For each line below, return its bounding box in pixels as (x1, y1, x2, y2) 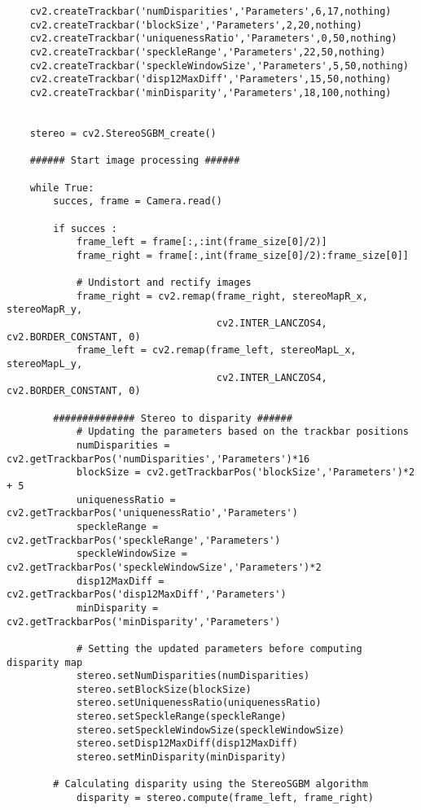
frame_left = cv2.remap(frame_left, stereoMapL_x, (76, 344, 357, 357)
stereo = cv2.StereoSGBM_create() (29, 127, 217, 139)
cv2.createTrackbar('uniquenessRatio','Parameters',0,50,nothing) (29, 33, 397, 45)
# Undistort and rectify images (76, 277, 252, 289)
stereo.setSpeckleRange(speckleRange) (76, 711, 287, 723)
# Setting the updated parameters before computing (76, 642, 362, 655)
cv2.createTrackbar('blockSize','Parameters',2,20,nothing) (29, 19, 362, 31)
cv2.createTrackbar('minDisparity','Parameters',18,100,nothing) (29, 86, 392, 99)
